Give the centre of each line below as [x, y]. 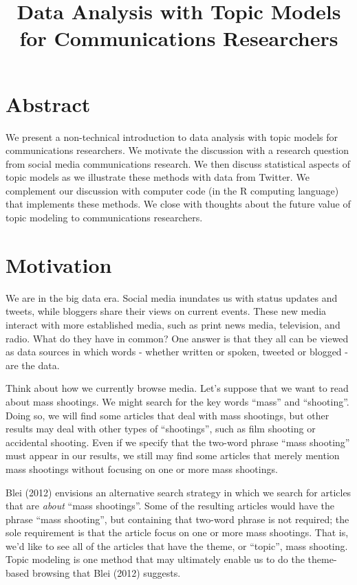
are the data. [33, 365]
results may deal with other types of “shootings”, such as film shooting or [161, 429]
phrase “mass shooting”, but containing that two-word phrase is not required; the [177, 519]
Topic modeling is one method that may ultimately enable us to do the [155, 559]
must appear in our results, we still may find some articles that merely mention [173, 455]
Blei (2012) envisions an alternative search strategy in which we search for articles [178, 492]
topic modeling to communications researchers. [104, 218]
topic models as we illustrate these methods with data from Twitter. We [158, 177]
